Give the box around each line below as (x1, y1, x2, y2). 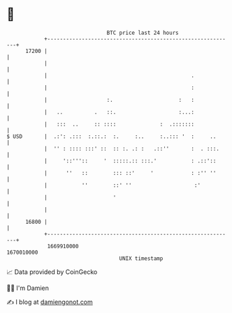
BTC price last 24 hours (106, 29, 179, 36)
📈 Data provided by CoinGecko (6, 268, 98, 276)
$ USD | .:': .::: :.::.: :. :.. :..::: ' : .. (6, 132, 217, 140)
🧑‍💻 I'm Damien (6, 284, 50, 292)
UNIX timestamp (119, 254, 164, 262)
